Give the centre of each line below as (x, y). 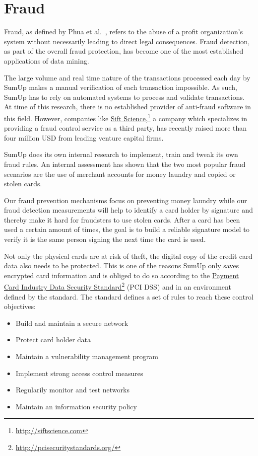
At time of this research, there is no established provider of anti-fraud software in (128, 107)
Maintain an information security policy (76, 406)
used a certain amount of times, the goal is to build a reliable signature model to (127, 229)
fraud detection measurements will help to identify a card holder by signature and (129, 210)
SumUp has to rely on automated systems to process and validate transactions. (124, 97)
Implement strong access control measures (79, 373)
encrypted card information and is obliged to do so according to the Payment (122, 275)
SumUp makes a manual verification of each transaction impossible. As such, (121, 87)
